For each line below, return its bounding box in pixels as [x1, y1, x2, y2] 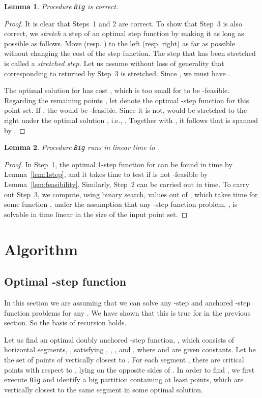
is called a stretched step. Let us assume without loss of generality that [4, 58, 224, 69]
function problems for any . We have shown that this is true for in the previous [4, 307, 251, 318]
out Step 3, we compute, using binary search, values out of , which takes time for [4, 189, 258, 199]
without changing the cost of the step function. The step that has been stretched [4, 48, 256, 58]
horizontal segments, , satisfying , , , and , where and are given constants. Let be [4, 344, 256, 355]
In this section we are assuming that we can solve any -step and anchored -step [4, 297, 251, 308]
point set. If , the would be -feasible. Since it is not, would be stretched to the [4, 105, 247, 115]
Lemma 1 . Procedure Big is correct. [4, 1, 119, 11]
